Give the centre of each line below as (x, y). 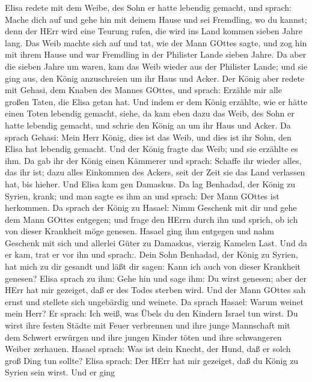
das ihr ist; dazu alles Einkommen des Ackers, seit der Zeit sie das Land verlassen (155, 172)
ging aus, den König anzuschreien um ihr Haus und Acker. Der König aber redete (155, 78)
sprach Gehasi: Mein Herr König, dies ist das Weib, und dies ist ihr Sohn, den (148, 137)
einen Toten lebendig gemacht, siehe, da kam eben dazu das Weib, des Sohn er (150, 113)
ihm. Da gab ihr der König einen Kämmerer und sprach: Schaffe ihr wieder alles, (153, 160)
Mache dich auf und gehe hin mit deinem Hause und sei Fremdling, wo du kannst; (156, 19)
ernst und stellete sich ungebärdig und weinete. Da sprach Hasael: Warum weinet (154, 301)
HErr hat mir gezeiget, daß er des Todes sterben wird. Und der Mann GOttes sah (155, 290)
